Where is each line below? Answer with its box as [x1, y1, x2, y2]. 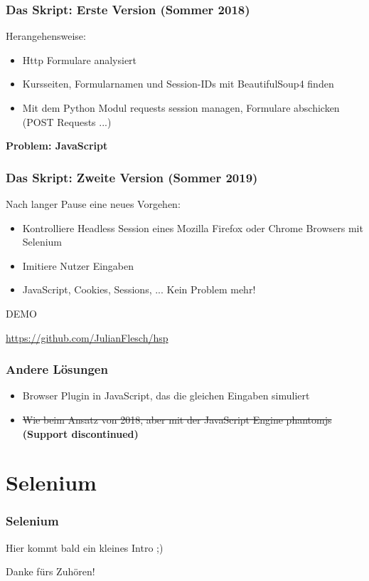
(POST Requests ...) [22, 114, 112, 129]
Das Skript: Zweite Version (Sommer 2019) [6, 168, 258, 186]
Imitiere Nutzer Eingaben [22, 258, 134, 273]
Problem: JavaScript [6, 138, 108, 153]
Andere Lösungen [6, 360, 108, 378]
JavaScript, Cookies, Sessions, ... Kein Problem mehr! [22, 282, 256, 297]
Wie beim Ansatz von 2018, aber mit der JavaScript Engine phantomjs [22, 412, 332, 426]
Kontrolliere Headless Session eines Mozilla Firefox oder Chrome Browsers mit [22, 220, 363, 235]
